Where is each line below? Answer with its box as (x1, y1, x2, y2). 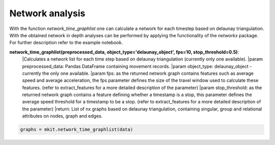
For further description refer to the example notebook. (9, 40, 123, 46)
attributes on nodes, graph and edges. (22, 113, 103, 119)
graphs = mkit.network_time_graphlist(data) (20, 127, 133, 132)
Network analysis (9, 8, 86, 19)
